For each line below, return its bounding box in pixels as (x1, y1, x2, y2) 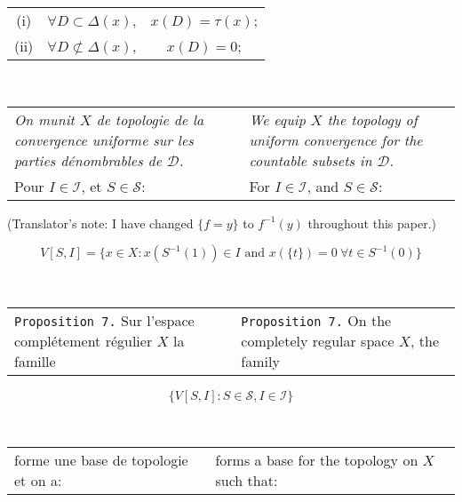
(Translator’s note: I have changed (7, 213, 194, 232)
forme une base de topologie (14, 450, 188, 471)
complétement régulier (14, 330, 153, 351)
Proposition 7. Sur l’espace (14, 309, 195, 331)
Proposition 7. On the (241, 309, 392, 331)
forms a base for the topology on (215, 450, 418, 471)
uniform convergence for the (249, 129, 423, 150)
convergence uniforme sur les (14, 129, 194, 150)
